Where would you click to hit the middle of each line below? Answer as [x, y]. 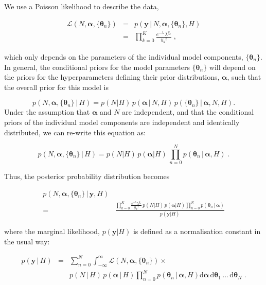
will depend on [232, 67]
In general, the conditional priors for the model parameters [97, 67]
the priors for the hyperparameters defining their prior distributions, [112, 77]
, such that [244, 77]
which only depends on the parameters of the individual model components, [124, 56]
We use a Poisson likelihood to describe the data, [82, 6]
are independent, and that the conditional [188, 112]
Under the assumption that [47, 112]
